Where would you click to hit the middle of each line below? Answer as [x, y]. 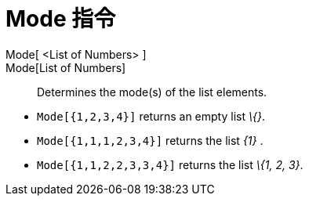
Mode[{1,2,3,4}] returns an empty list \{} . [151, 116]
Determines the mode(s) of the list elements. [152, 92]
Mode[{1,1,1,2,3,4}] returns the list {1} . [150, 140]
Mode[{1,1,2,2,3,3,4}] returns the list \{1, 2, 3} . [170, 164]
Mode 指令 [61, 19]
